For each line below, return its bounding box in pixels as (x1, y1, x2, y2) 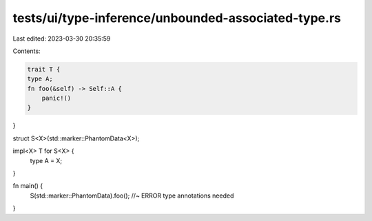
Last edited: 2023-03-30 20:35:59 (12, 34, 111, 43)
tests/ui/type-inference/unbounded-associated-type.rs (12, 10, 341, 25)
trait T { (27, 65, 61, 73)
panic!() (41, 94, 72, 103)
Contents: (12, 47, 41, 55)
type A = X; (30, 156, 62, 165)
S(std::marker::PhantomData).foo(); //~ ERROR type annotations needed (30, 191, 234, 200)
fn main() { (12, 182, 43, 190)
